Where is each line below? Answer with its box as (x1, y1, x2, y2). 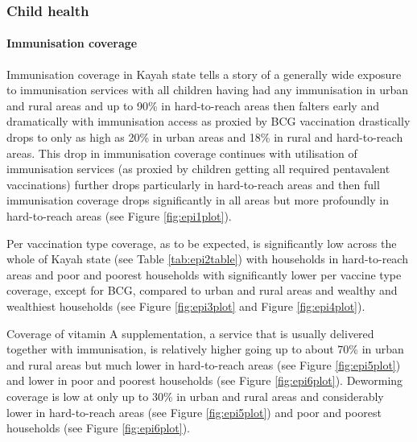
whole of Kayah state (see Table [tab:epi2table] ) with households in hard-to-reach (6, 250, 408, 267)
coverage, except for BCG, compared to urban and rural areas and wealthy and (6, 282, 398, 299)
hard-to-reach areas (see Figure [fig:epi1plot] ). (6, 207, 232, 224)
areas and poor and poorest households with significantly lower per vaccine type (6, 266, 402, 283)
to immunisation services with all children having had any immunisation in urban (6, 81, 409, 98)
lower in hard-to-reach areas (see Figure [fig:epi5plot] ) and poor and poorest (6, 403, 382, 420)
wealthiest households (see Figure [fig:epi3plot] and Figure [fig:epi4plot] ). (6, 297, 365, 314)
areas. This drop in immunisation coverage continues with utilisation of (6, 144, 357, 161)
